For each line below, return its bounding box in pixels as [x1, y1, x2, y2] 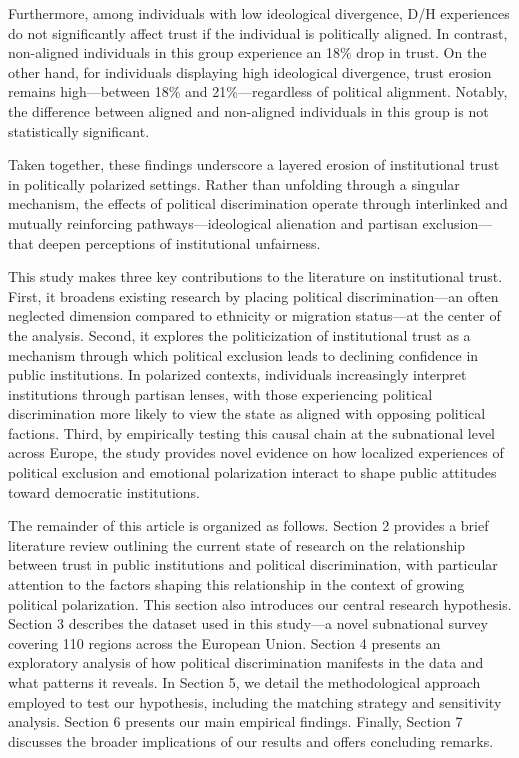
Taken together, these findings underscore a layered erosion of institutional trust [8, 154, 500, 175]
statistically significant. [8, 120, 150, 141]
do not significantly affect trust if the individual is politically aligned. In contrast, [8, 22, 508, 43]
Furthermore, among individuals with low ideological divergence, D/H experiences [8, 3, 510, 23]
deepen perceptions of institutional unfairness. [38, 232, 321, 253]
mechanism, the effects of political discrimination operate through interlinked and [8, 193, 508, 214]
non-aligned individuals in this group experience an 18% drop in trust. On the [8, 42, 487, 63]
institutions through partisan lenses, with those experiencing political [8, 383, 433, 404]
